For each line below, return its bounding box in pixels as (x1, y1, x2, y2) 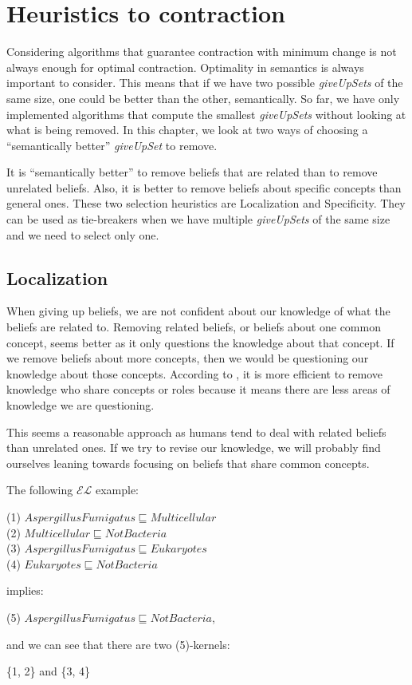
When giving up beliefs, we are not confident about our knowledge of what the (6, 303, 390, 319)
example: (95, 481, 139, 498)
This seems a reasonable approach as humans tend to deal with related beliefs (6, 423, 386, 440)
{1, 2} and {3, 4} (6, 663, 90, 679)
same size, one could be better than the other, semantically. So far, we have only (6, 89, 400, 106)
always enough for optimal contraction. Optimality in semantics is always (6, 58, 364, 75)
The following (6, 481, 73, 498)
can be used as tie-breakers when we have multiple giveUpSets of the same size (6, 211, 390, 228)
